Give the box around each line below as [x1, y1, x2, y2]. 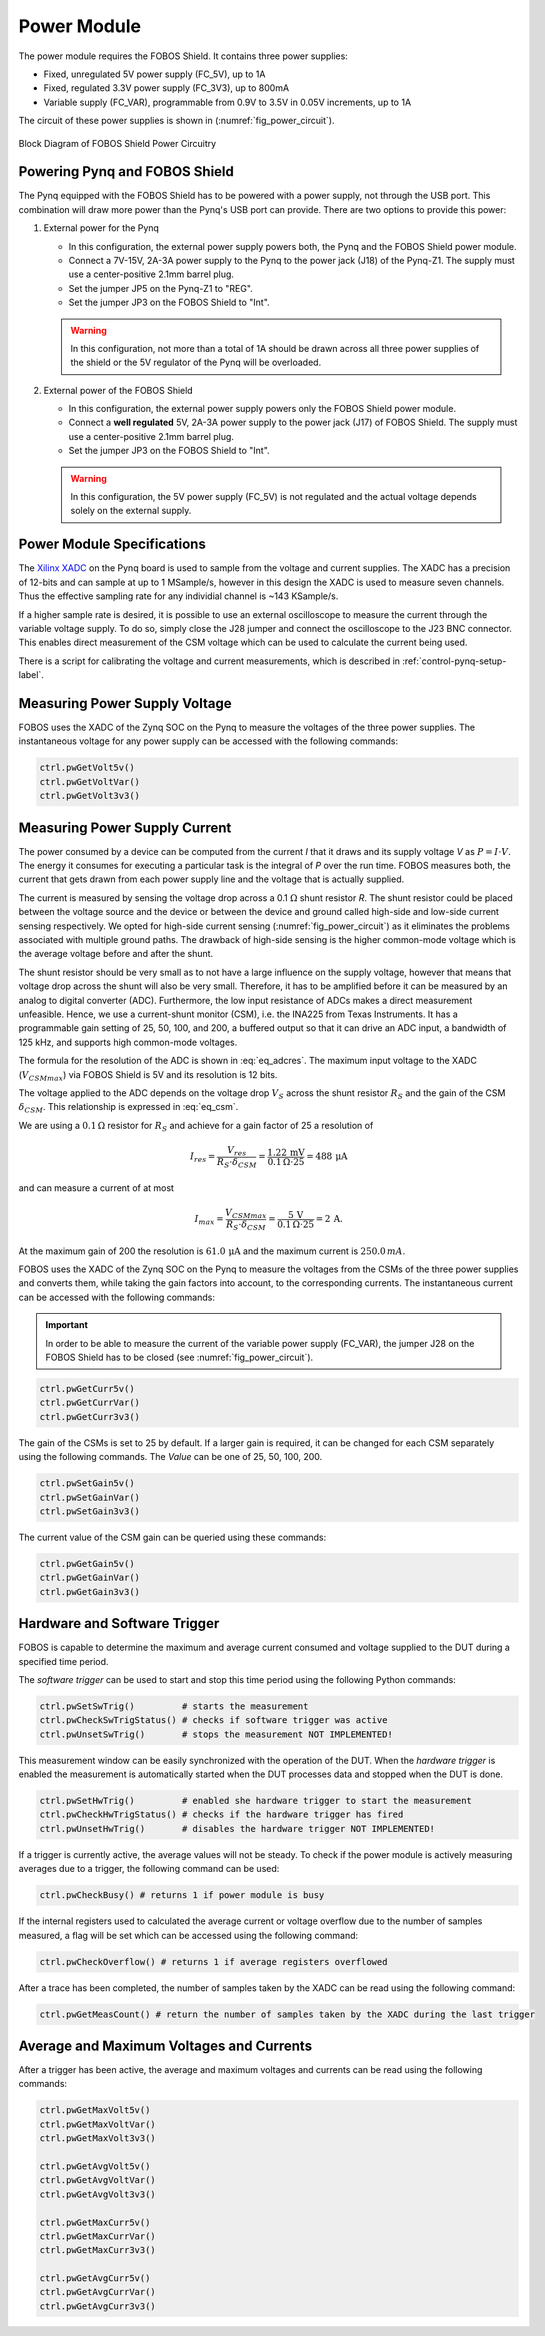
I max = [194, 1213, 224, 1227]
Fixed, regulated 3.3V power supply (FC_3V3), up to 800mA [43, 82, 290, 94]
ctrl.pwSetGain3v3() [39, 1505, 140, 1517]
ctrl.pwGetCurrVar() [39, 1397, 140, 1409]
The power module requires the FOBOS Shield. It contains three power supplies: [18, 50, 349, 62]
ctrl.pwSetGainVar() [39, 1491, 140, 1503]
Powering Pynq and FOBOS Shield [18, 163, 235, 180]
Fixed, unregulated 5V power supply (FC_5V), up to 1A [43, 68, 266, 80]
